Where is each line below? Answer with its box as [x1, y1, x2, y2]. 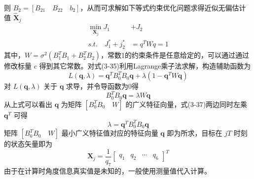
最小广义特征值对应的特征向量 [61, 128, 158, 138]
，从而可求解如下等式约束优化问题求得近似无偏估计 [80, 2, 246, 12]
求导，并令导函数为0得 [66, 81, 139, 91]
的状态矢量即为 [4, 139, 52, 149]
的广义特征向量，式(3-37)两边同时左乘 [125, 99, 248, 109]
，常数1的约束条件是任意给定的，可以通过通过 [101, 50, 250, 60]
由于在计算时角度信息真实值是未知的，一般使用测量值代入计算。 [4, 165, 211, 176]
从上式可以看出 [4, 99, 52, 109]
